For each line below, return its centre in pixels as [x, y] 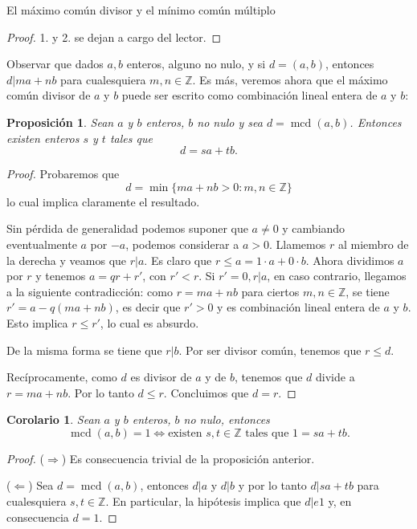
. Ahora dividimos [350, 260]
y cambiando [314, 228]
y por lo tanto [272, 485]
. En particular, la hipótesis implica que [203, 501]
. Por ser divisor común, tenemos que [270, 350]
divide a [335, 377]
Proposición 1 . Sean [60, 122]
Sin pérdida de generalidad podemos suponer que [127, 228]
